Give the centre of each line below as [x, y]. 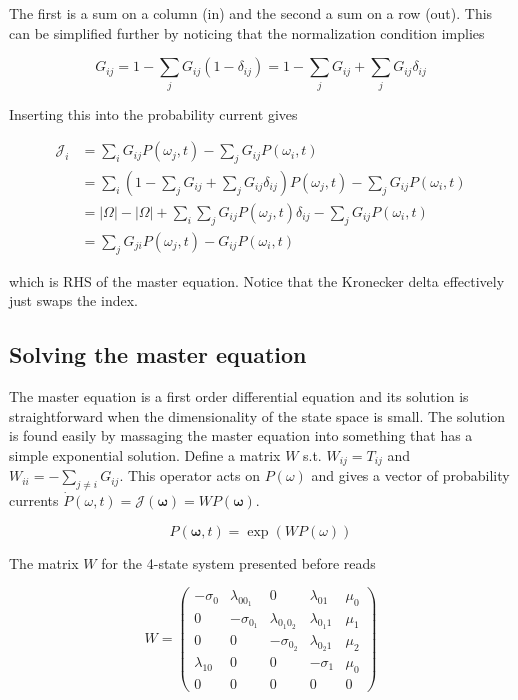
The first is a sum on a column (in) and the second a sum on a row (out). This [251, 13]
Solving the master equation [158, 354]
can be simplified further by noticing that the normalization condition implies [247, 32]
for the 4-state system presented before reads [238, 562]
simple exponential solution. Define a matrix [145, 454]
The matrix [44, 562]
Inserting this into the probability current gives [153, 113]
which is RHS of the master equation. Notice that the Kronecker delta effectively [257, 280]
